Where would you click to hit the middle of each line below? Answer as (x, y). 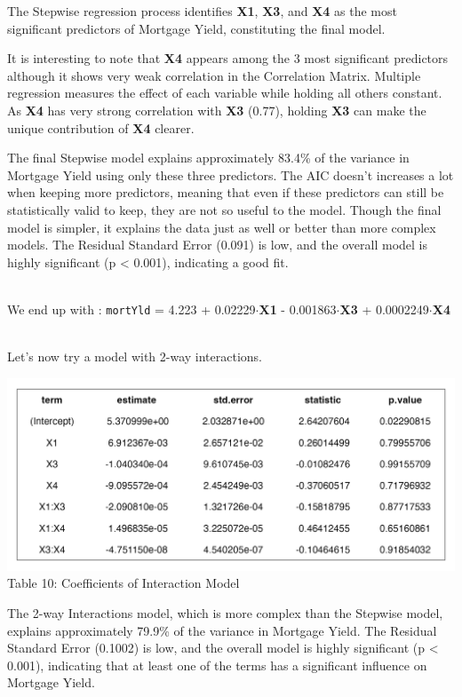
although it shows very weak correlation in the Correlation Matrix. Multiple (214, 75)
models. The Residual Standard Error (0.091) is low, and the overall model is (218, 245)
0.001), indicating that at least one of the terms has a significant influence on (217, 665)
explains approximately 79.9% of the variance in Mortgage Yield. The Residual (222, 630)
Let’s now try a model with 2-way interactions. (135, 356)
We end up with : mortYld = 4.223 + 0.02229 (131, 309)
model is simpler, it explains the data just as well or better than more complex (222, 227)
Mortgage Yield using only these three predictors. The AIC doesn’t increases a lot (231, 174)
